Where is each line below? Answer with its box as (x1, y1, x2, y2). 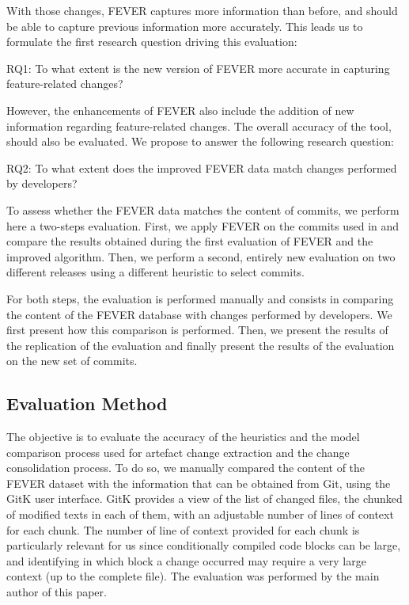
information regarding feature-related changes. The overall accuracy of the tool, (6, 117, 392, 134)
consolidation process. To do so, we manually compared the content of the (6, 459, 365, 476)
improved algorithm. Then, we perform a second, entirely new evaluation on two (6, 248, 396, 264)
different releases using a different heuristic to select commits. (6, 264, 305, 280)
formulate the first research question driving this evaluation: (6, 33, 297, 50)
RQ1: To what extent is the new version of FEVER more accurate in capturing (6, 59, 390, 76)
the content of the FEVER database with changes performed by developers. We (6, 306, 392, 322)
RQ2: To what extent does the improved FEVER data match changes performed (6, 159, 397, 176)
